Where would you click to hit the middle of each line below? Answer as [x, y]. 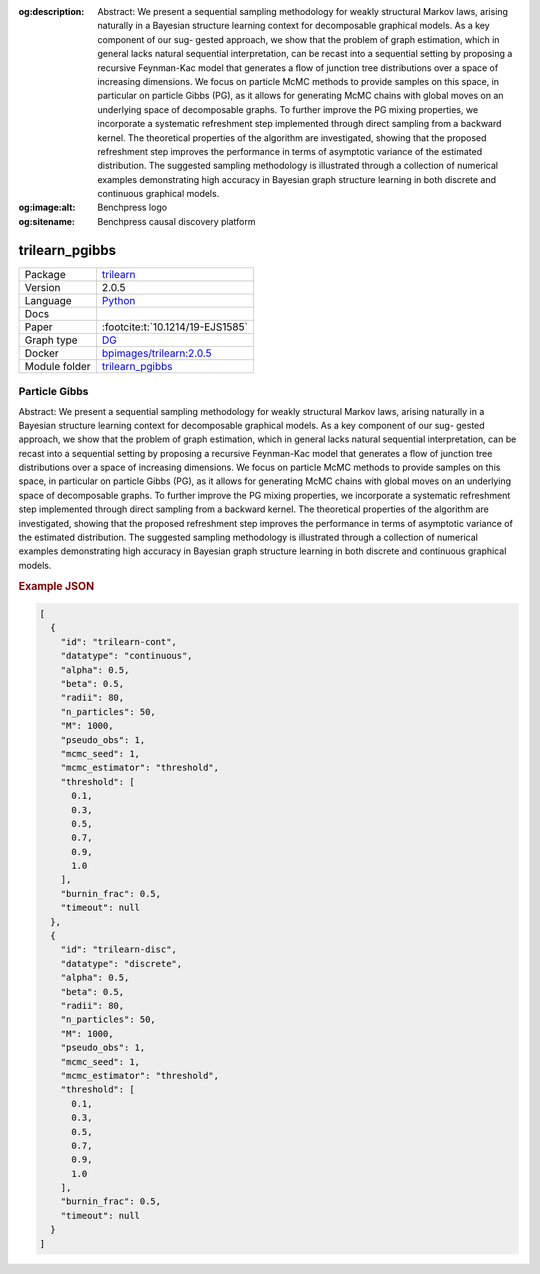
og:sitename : [46, 221]
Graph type [51, 340]
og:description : [51, 11]
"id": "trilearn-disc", [118, 949]
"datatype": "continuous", [127, 656]
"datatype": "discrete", [121, 963]
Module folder [57, 366]
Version [42, 287]
